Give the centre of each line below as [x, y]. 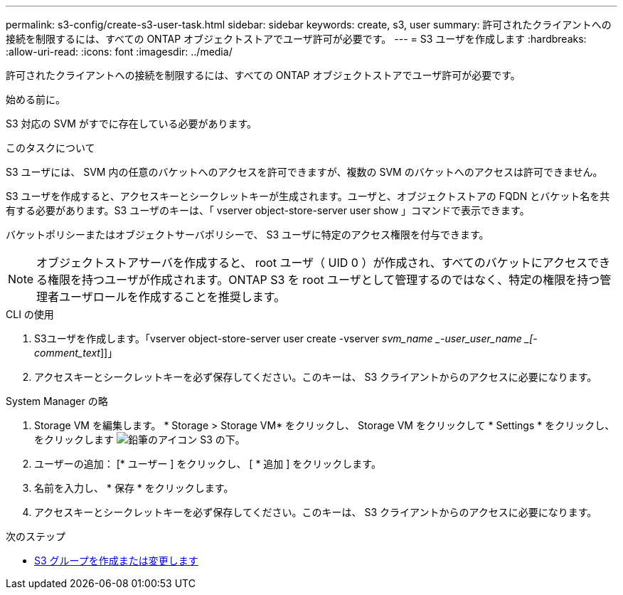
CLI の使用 [30, 314]
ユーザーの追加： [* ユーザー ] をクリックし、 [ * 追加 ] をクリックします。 [208, 464]
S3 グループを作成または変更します [116, 560]
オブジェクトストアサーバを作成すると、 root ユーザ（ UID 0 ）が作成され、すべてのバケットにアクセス [312, 263]
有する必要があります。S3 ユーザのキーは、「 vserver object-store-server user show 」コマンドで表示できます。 [268, 210]
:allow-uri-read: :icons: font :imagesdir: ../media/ [119, 52]
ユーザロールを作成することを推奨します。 [172, 297]
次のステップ [36, 536]
